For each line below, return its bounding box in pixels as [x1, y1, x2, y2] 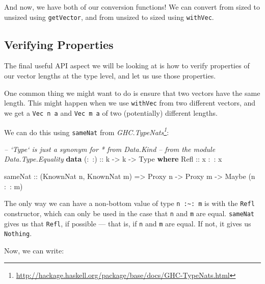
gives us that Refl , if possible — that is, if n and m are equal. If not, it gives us [4, 218, 251, 228]
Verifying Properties [4, 36, 114, 52]
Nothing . [4, 228, 32, 239]
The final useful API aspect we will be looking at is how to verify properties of [4, 60, 250, 71]
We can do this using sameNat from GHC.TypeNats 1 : [4, 125, 169, 137]
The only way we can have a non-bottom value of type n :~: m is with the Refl [4, 198, 255, 209]
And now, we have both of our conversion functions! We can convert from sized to [4, 2, 260, 12]
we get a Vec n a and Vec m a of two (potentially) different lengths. [4, 107, 218, 118]
